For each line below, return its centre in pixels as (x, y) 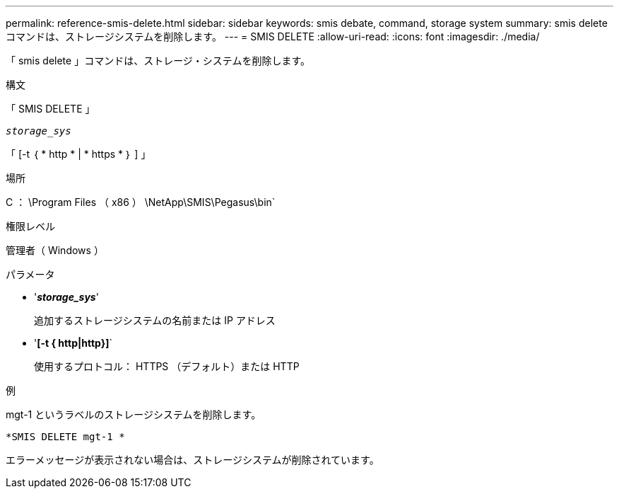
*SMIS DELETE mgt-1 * (65, 437)
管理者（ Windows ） (55, 250)
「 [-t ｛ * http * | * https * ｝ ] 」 (78, 154)
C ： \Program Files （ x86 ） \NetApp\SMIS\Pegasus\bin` (141, 202)
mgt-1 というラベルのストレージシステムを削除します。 (134, 414)
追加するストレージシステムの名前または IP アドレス (155, 320)
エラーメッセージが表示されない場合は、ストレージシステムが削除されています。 (193, 460)
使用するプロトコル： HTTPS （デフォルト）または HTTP (167, 366)
